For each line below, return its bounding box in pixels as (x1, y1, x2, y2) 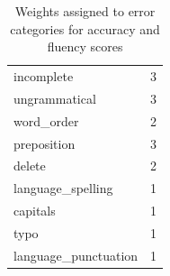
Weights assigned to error (14, 2, 156, 20)
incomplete (13, 67, 74, 86)
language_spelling (13, 179, 113, 198)
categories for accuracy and (10, 19, 160, 38)
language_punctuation (13, 245, 139, 264)
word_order (13, 111, 79, 130)
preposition (13, 133, 76, 152)
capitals (13, 201, 56, 220)
